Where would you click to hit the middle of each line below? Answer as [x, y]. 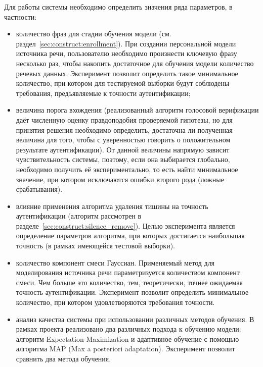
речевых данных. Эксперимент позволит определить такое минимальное [127, 73]
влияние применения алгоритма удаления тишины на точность [112, 206]
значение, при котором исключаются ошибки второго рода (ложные [120, 179]
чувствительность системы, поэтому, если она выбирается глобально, [123, 159]
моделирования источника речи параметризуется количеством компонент [128, 272]
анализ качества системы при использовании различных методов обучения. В [135, 319]
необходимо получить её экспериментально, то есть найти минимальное [127, 169]
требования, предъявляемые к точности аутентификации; [103, 93]
